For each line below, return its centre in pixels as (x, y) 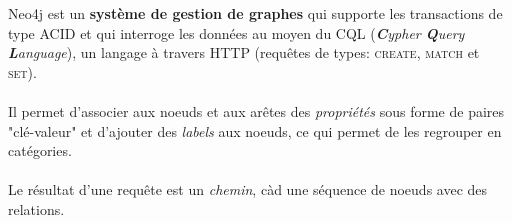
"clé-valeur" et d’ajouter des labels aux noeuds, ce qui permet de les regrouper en (255, 130)
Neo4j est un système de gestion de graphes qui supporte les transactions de (255, 13)
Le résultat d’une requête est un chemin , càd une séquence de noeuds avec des (248, 189)
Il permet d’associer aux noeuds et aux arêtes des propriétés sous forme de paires (256, 110)
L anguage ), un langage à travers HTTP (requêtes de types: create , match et (244, 52)
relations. (36, 208)
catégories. (40, 150)
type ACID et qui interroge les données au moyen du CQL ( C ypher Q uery (236, 32)
